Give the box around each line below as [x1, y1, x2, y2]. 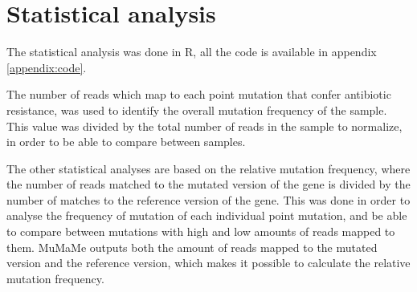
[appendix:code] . [6, 59, 87, 75]
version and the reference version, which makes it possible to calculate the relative [6, 254, 411, 271]
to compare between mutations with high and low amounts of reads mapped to [6, 223, 395, 240]
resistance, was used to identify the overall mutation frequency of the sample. [6, 101, 387, 118]
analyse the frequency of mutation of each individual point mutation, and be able [6, 207, 407, 224]
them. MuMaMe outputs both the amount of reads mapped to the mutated [6, 238, 378, 255]
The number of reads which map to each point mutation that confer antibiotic [6, 86, 391, 103]
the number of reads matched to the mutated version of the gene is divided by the [6, 176, 411, 193]
